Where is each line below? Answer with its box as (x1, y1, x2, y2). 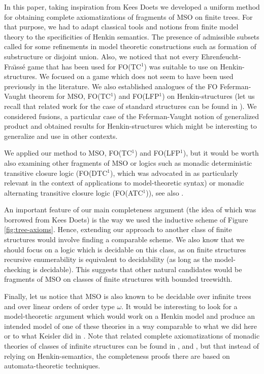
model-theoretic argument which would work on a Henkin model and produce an (4, 311, 255, 321)
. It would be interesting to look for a (121, 301, 238, 311)
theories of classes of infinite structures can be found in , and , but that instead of (4, 341, 259, 351)
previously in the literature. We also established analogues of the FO (4, 81, 218, 91)
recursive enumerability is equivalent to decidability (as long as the (4, 254, 212, 265)
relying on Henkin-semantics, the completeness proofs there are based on (4, 350, 230, 361)
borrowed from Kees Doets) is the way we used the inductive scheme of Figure (4, 214, 248, 225)
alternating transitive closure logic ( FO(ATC (4, 187, 143, 198)
